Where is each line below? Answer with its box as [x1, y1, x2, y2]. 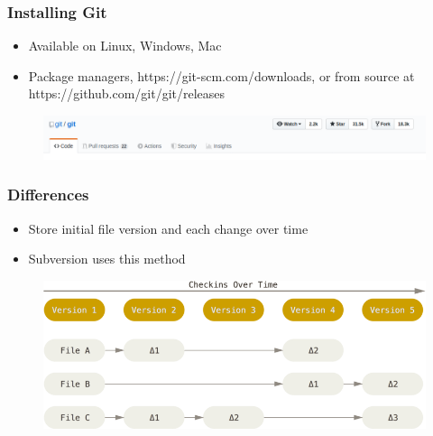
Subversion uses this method [28, 249, 186, 268]
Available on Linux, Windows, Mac [28, 36, 222, 55]
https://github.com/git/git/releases [28, 84, 226, 103]
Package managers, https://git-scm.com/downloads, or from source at [28, 66, 415, 85]
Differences [7, 183, 89, 206]
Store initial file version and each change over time [28, 218, 309, 237]
